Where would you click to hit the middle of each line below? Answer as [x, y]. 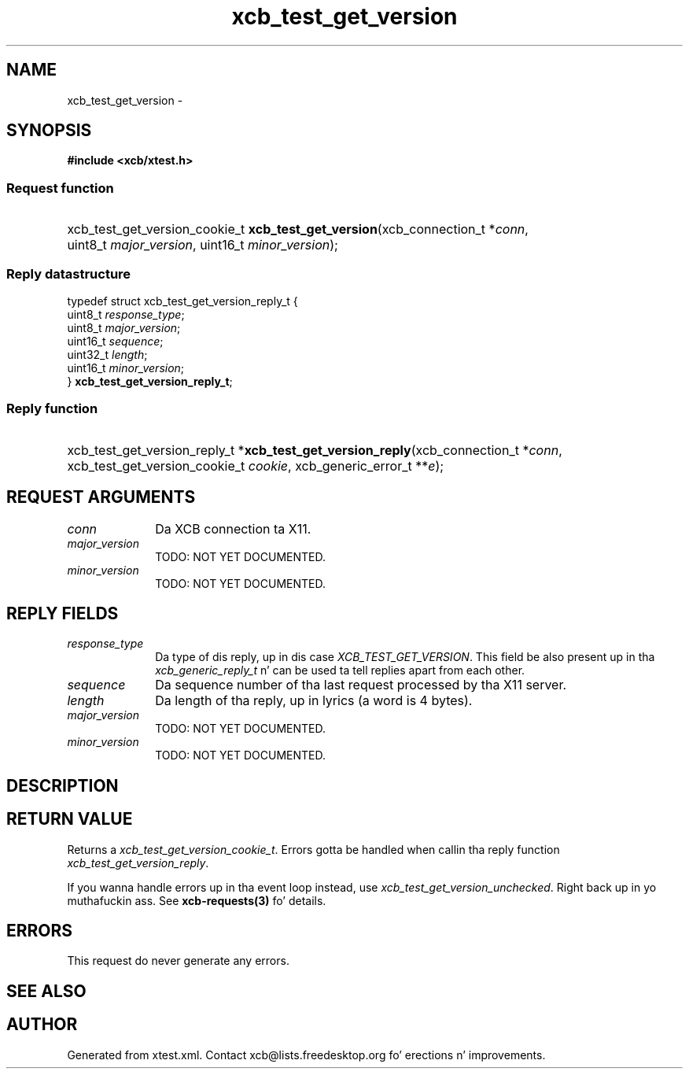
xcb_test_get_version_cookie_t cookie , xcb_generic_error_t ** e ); [256, 465]
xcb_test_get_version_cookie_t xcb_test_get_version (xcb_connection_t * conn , [298, 229]
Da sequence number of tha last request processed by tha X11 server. [361, 685]
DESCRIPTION [63, 785]
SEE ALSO [46, 991]
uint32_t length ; [107, 354]
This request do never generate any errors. [178, 961]
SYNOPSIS [49, 131]
